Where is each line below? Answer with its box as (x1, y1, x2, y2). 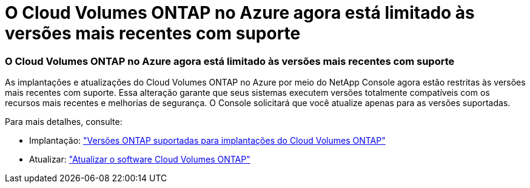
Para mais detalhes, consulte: (5, 116, 122, 127)
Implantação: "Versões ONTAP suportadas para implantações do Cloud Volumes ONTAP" (29, 135, 386, 146)
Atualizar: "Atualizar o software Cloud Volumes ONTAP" (29, 154, 250, 165)
